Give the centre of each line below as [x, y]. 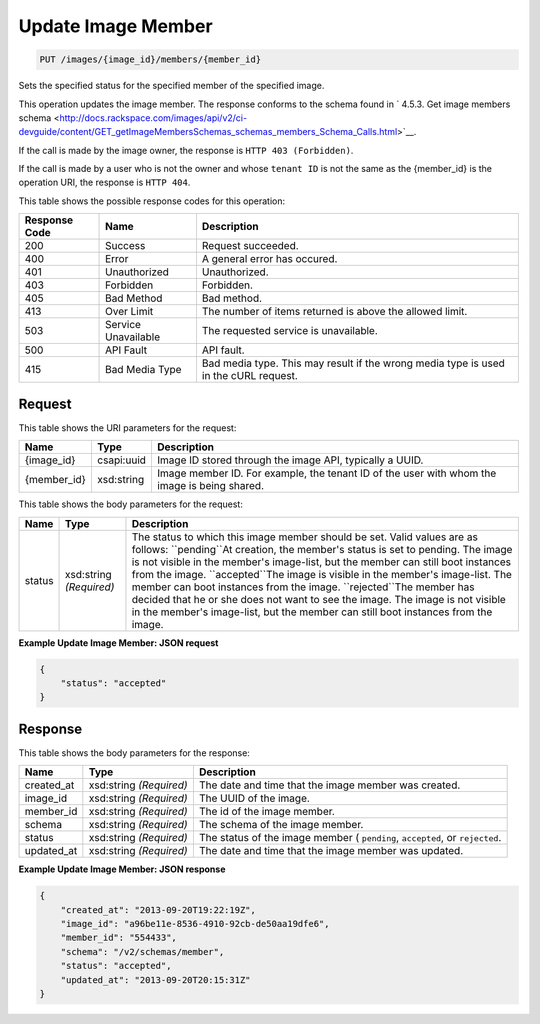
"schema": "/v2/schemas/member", [142, 951]
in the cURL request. [250, 376]
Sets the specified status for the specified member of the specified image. [171, 86]
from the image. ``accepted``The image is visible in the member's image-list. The [321, 574]
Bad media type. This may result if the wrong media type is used [353, 363]
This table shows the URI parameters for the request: [127, 427]
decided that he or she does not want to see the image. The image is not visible [319, 599]
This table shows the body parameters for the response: [134, 752]
